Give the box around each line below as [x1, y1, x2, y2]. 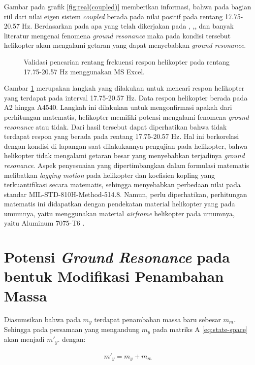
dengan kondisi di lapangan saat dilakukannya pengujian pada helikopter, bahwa [4, 140, 248, 151]
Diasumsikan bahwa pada [4, 314, 81, 324]
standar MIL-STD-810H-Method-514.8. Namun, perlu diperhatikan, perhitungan [4, 189, 247, 199]
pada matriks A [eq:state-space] [153, 324, 248, 334]
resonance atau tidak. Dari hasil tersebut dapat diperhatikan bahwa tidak [4, 121, 227, 132]
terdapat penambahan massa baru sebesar [94, 314, 221, 324]
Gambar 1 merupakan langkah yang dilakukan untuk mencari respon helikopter [4, 83, 245, 93]
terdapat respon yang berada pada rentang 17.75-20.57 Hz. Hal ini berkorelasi [4, 131, 239, 141]
